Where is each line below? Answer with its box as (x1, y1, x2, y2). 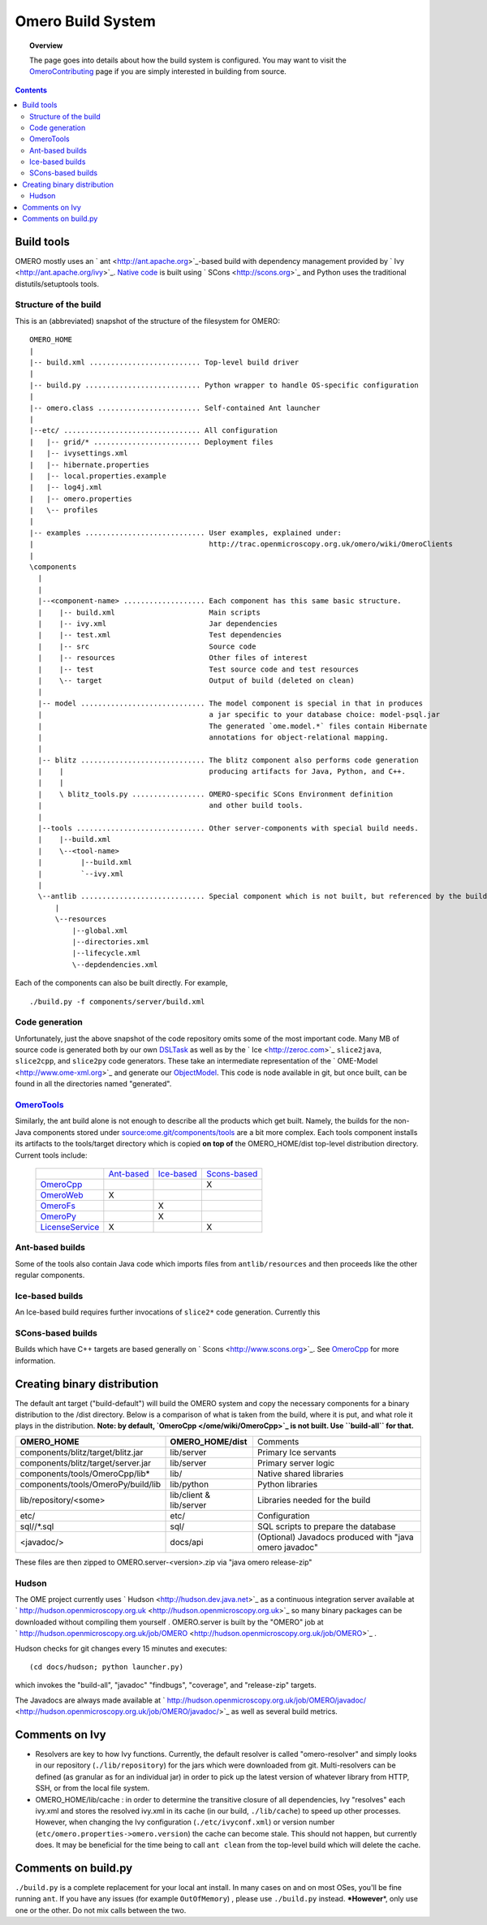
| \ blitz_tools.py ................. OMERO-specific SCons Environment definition (37, 789, 394, 799)
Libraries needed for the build (256, 1494, 371, 1505)
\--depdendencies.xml (71, 960, 158, 969)
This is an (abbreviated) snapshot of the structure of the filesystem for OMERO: (15, 316, 280, 326)
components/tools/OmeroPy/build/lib (19, 1478, 162, 1490)
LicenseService (40, 1221, 100, 1232)
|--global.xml (71, 926, 128, 935)
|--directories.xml (71, 937, 150, 946)
